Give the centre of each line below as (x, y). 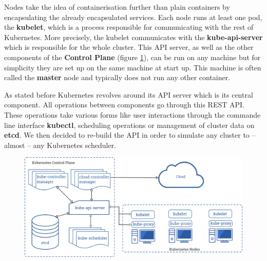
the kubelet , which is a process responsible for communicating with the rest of (129, 27)
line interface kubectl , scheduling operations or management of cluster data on (129, 125)
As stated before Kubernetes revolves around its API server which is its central (129, 94)
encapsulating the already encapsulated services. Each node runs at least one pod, (133, 17)
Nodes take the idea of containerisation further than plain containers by (117, 7)
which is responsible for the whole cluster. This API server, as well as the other (129, 47)
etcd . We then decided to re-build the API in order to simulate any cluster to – (130, 135)
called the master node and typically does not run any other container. (117, 77)
